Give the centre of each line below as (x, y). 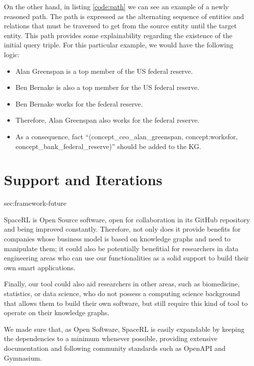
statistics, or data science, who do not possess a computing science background (122, 293)
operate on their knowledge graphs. (57, 312)
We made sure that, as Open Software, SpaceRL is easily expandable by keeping (124, 329)
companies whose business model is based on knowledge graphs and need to (117, 239)
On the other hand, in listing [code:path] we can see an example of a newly (116, 6)
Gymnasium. (23, 357)
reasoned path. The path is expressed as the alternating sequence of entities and (124, 16)
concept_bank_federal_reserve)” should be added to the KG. (108, 146)
